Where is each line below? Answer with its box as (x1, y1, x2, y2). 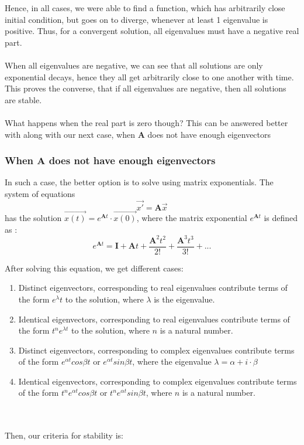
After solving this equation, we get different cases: (5, 261, 184, 274)
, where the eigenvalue (132, 355, 212, 368)
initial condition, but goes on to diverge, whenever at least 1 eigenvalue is (5, 13, 268, 25)
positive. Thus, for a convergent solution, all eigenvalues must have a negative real (5, 25, 299, 37)
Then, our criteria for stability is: (5, 429, 123, 441)
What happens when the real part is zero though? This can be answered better (5, 116, 288, 128)
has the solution (5, 211, 62, 223)
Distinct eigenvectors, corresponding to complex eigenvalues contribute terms (18, 344, 295, 356)
